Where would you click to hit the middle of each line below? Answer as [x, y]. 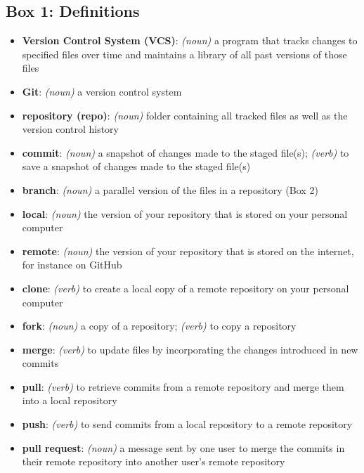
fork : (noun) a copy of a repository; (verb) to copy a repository [159, 326]
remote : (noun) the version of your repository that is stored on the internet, [188, 251]
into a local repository [70, 400]
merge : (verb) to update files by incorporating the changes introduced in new [190, 349]
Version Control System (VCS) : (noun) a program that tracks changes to [190, 40]
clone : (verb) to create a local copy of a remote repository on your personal [186, 288]
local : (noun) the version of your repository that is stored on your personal [185, 213]
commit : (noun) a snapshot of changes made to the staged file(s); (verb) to [186, 152]
